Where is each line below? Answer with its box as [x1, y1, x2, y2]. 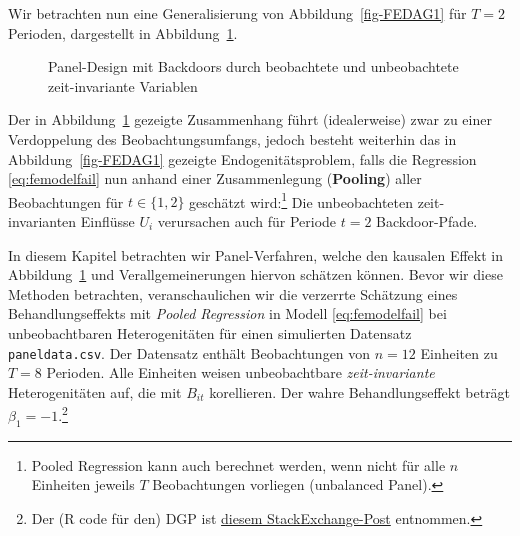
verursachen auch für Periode [157, 211, 337, 231]
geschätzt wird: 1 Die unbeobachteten [189, 188, 414, 212]
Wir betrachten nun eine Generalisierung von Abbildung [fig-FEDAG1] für [8, 3, 467, 23]
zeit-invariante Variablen [48, 75, 198, 96]
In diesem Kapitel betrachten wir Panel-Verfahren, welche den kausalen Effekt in [8, 244, 503, 265]
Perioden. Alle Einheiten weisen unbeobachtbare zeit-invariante [46, 362, 435, 383]
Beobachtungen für [8, 191, 124, 212]
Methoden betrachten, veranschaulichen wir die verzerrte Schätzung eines [8, 283, 458, 304]
